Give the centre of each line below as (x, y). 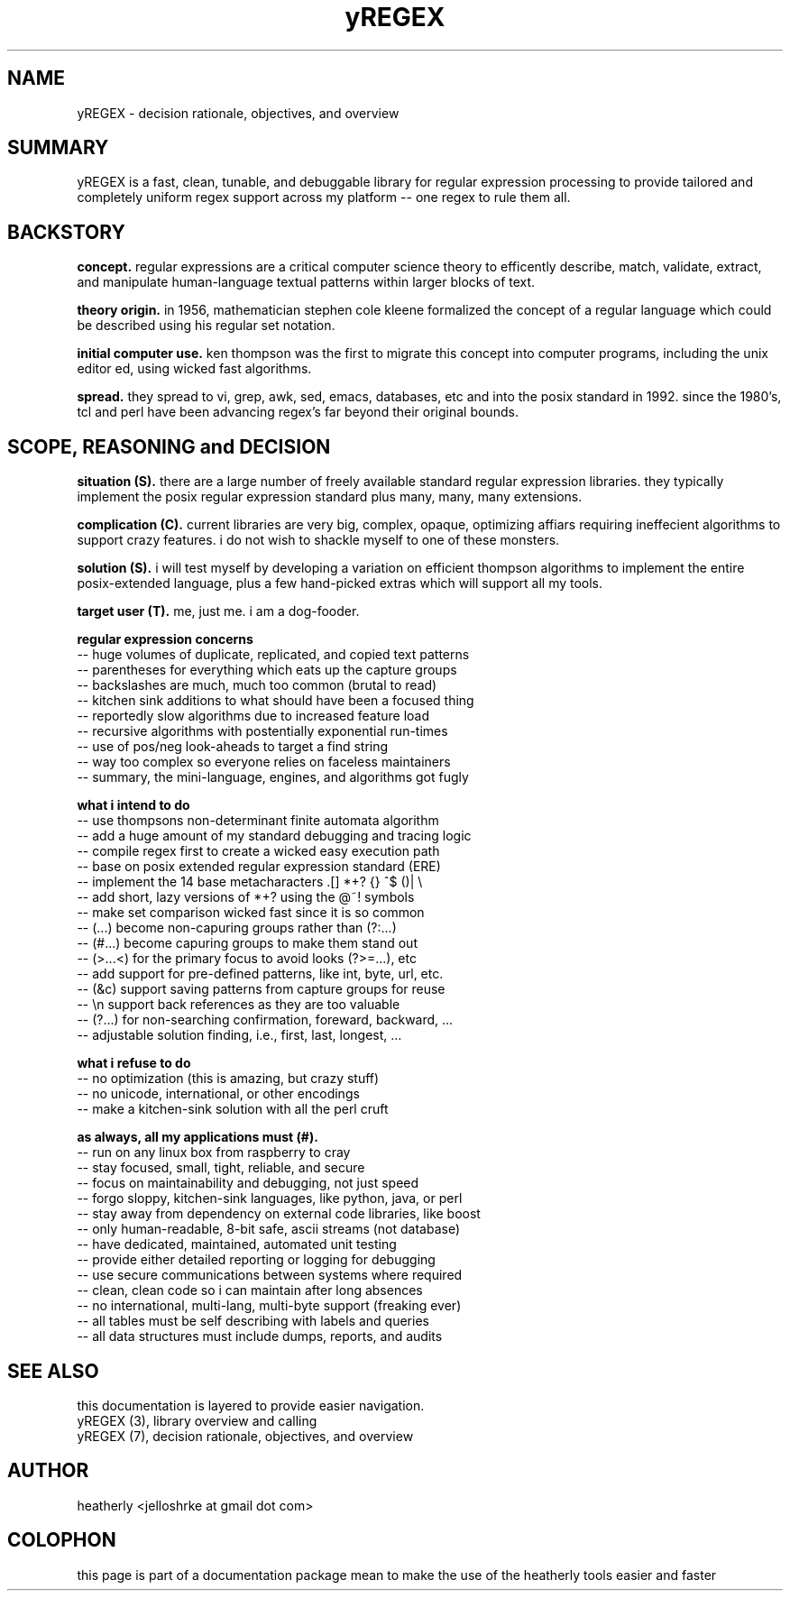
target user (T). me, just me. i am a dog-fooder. (218, 611)
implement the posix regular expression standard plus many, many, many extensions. (330, 497)
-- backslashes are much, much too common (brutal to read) (257, 685)
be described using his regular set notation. (206, 326)
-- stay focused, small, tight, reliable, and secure (221, 1168)
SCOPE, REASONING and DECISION (169, 446)
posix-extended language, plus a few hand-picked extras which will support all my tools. (340, 583)
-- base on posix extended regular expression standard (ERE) (259, 867)
